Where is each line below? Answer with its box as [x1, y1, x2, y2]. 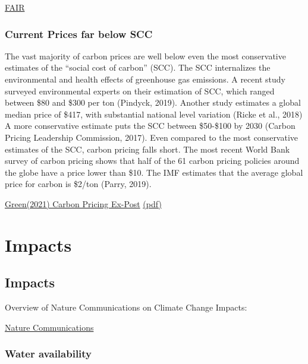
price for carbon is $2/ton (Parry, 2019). [5, 178, 152, 190]
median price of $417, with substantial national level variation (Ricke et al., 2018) [5, 107, 303, 120]
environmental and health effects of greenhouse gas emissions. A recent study [5, 73, 285, 85]
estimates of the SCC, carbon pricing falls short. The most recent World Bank [5, 143, 290, 155]
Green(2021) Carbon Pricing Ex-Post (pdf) [5, 197, 162, 210]
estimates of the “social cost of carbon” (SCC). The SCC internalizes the [5, 61, 271, 74]
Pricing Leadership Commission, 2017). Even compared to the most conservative [5, 131, 298, 143]
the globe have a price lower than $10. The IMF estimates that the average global [5, 166, 303, 178]
